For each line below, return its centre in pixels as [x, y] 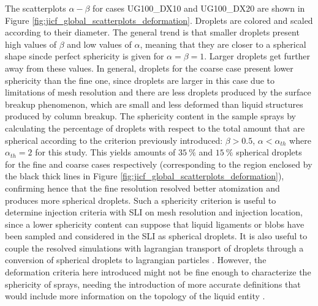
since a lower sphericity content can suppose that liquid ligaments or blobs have [155, 224]
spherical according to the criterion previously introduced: [114, 140]
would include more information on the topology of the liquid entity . [135, 296]
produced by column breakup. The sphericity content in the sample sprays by [150, 116]
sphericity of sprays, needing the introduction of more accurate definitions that [153, 284]
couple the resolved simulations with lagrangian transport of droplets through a [154, 248]
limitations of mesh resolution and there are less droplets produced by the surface [158, 92]
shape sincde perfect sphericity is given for [85, 56]
